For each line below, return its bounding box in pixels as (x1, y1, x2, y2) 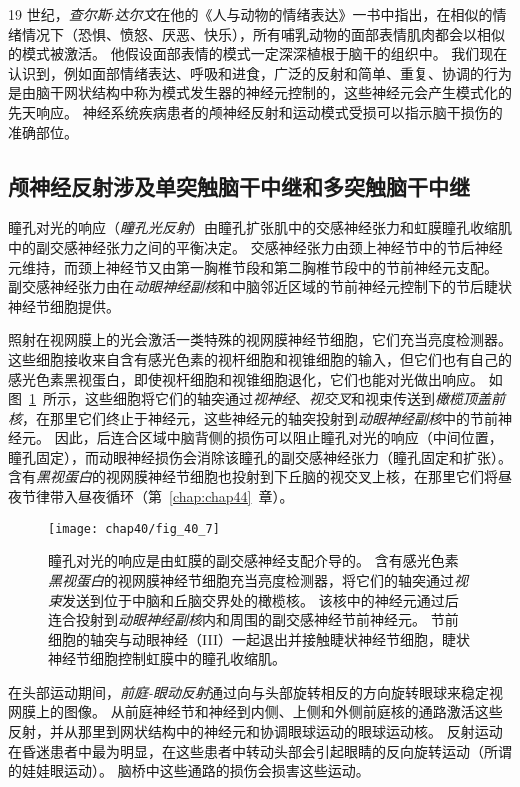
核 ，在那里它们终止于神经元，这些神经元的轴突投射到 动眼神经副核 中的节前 (8, 407, 498, 428)
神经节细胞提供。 (8, 295, 120, 316)
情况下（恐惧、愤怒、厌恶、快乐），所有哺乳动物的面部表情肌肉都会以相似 (21, 23, 505, 44)
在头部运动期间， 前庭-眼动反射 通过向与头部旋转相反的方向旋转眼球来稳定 (8, 681, 490, 702)
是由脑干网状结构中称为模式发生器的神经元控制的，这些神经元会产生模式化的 (8, 82, 512, 103)
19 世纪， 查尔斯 (8, 4, 111, 24)
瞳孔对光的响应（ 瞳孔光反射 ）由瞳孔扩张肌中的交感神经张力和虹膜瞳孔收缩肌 (8, 217, 512, 238)
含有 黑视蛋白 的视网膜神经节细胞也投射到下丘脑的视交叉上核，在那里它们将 (8, 466, 498, 487)
